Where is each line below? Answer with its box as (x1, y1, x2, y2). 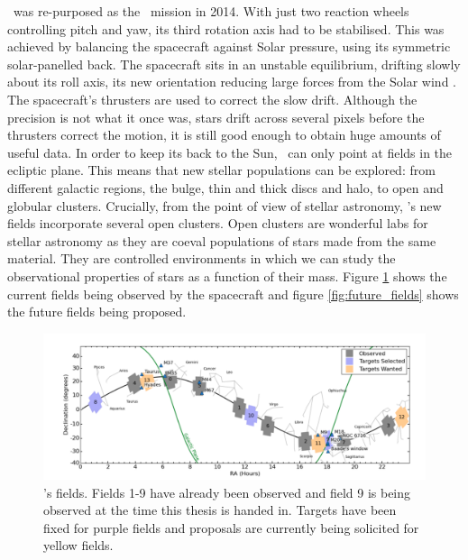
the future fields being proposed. (7, 302, 187, 321)
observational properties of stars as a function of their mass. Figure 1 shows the (7, 266, 447, 285)
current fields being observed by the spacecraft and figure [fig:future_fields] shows (7, 284, 459, 303)
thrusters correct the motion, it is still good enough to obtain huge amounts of (7, 125, 441, 144)
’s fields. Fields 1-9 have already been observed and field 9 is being (43, 482, 411, 501)
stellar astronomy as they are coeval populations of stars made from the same (7, 231, 436, 250)
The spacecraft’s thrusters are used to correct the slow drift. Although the (7, 89, 418, 108)
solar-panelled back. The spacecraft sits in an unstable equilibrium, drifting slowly (7, 54, 461, 73)
